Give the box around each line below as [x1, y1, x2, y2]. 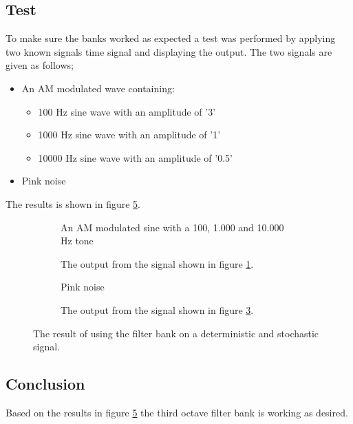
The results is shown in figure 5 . [6, 196, 140, 211]
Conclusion [6, 373, 85, 394]
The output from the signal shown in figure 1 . [61, 256, 254, 271]
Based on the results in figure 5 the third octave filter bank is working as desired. [6, 405, 348, 419]
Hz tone [61, 233, 94, 248]
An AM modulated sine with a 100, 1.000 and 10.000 [61, 220, 284, 234]
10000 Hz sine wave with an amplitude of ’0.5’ [38, 150, 233, 165]
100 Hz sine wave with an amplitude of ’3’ [38, 104, 216, 118]
